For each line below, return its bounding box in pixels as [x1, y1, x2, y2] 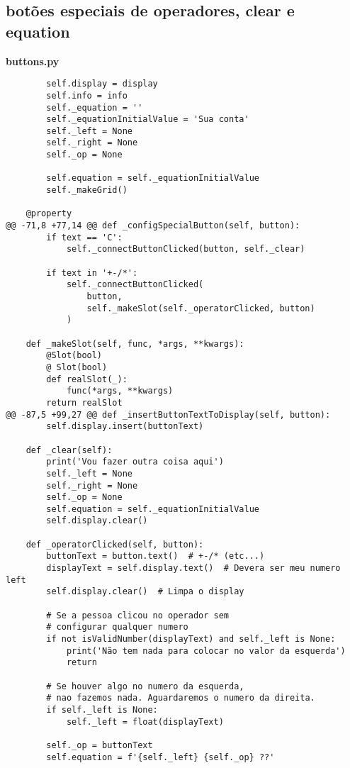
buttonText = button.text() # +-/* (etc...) [46, 551, 265, 562]
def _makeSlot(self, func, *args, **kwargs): [26, 338, 244, 349]
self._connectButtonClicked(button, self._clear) [66, 244, 305, 255]
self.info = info [46, 90, 128, 101]
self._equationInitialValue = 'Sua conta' [46, 114, 249, 125]
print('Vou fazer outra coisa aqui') [46, 457, 224, 467]
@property [26, 208, 72, 219]
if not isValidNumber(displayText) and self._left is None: [46, 634, 336, 645]
